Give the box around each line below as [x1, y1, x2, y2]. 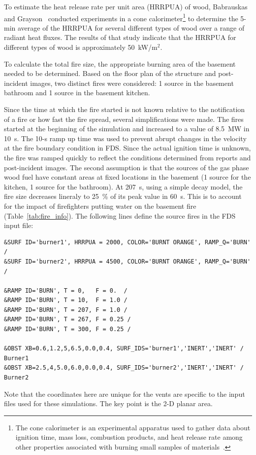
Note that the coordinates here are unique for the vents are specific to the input [4, 388, 245, 399]
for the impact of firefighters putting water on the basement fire [4, 200, 196, 211]
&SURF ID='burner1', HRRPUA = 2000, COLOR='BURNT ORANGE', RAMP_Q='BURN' [4, 238, 251, 246]
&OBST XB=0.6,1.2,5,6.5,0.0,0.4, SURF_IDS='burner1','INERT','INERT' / [4, 345, 244, 352]
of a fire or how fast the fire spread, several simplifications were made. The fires [4, 114, 244, 124]
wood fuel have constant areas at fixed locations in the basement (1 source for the [4, 172, 251, 182]
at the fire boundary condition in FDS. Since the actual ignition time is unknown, [4, 143, 251, 153]
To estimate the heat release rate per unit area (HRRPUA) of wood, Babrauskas [4, 1, 248, 11]
